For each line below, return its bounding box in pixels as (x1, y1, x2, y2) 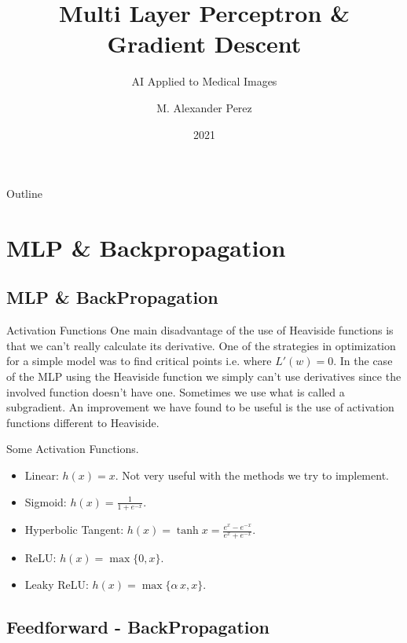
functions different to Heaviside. (6, 414, 159, 430)
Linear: (24, 467, 59, 484)
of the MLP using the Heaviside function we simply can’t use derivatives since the (6, 368, 401, 385)
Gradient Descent (107, 27, 302, 60)
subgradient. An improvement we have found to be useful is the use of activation (6, 399, 394, 415)
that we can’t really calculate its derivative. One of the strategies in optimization (6, 337, 396, 353)
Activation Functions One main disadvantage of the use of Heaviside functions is (6, 322, 394, 338)
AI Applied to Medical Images (131, 73, 277, 90)
